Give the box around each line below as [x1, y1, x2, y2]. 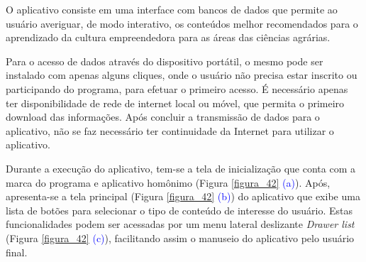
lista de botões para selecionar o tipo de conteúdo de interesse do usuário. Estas [6, 202, 353, 217]
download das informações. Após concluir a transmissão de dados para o [6, 109, 320, 124]
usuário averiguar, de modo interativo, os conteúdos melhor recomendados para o [6, 16, 358, 31]
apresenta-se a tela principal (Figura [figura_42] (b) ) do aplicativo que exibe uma [6, 189, 360, 204]
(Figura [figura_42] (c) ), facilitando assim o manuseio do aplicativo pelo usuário [6, 230, 355, 245]
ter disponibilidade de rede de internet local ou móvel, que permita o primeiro [6, 95, 345, 110]
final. [6, 244, 28, 259]
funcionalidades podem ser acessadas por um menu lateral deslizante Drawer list [6, 217, 355, 231]
